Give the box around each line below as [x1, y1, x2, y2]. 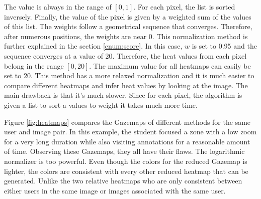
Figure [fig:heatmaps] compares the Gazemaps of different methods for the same [4, 116, 251, 127]
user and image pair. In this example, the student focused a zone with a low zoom [4, 126, 257, 137]
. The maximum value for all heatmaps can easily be [89, 60, 251, 71]
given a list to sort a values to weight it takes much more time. [4, 99, 198, 110]
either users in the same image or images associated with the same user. [4, 185, 226, 195]
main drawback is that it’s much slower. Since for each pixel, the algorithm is [4, 90, 242, 100]
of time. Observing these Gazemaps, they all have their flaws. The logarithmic [4, 146, 245, 156]
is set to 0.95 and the [192, 41, 257, 51]
